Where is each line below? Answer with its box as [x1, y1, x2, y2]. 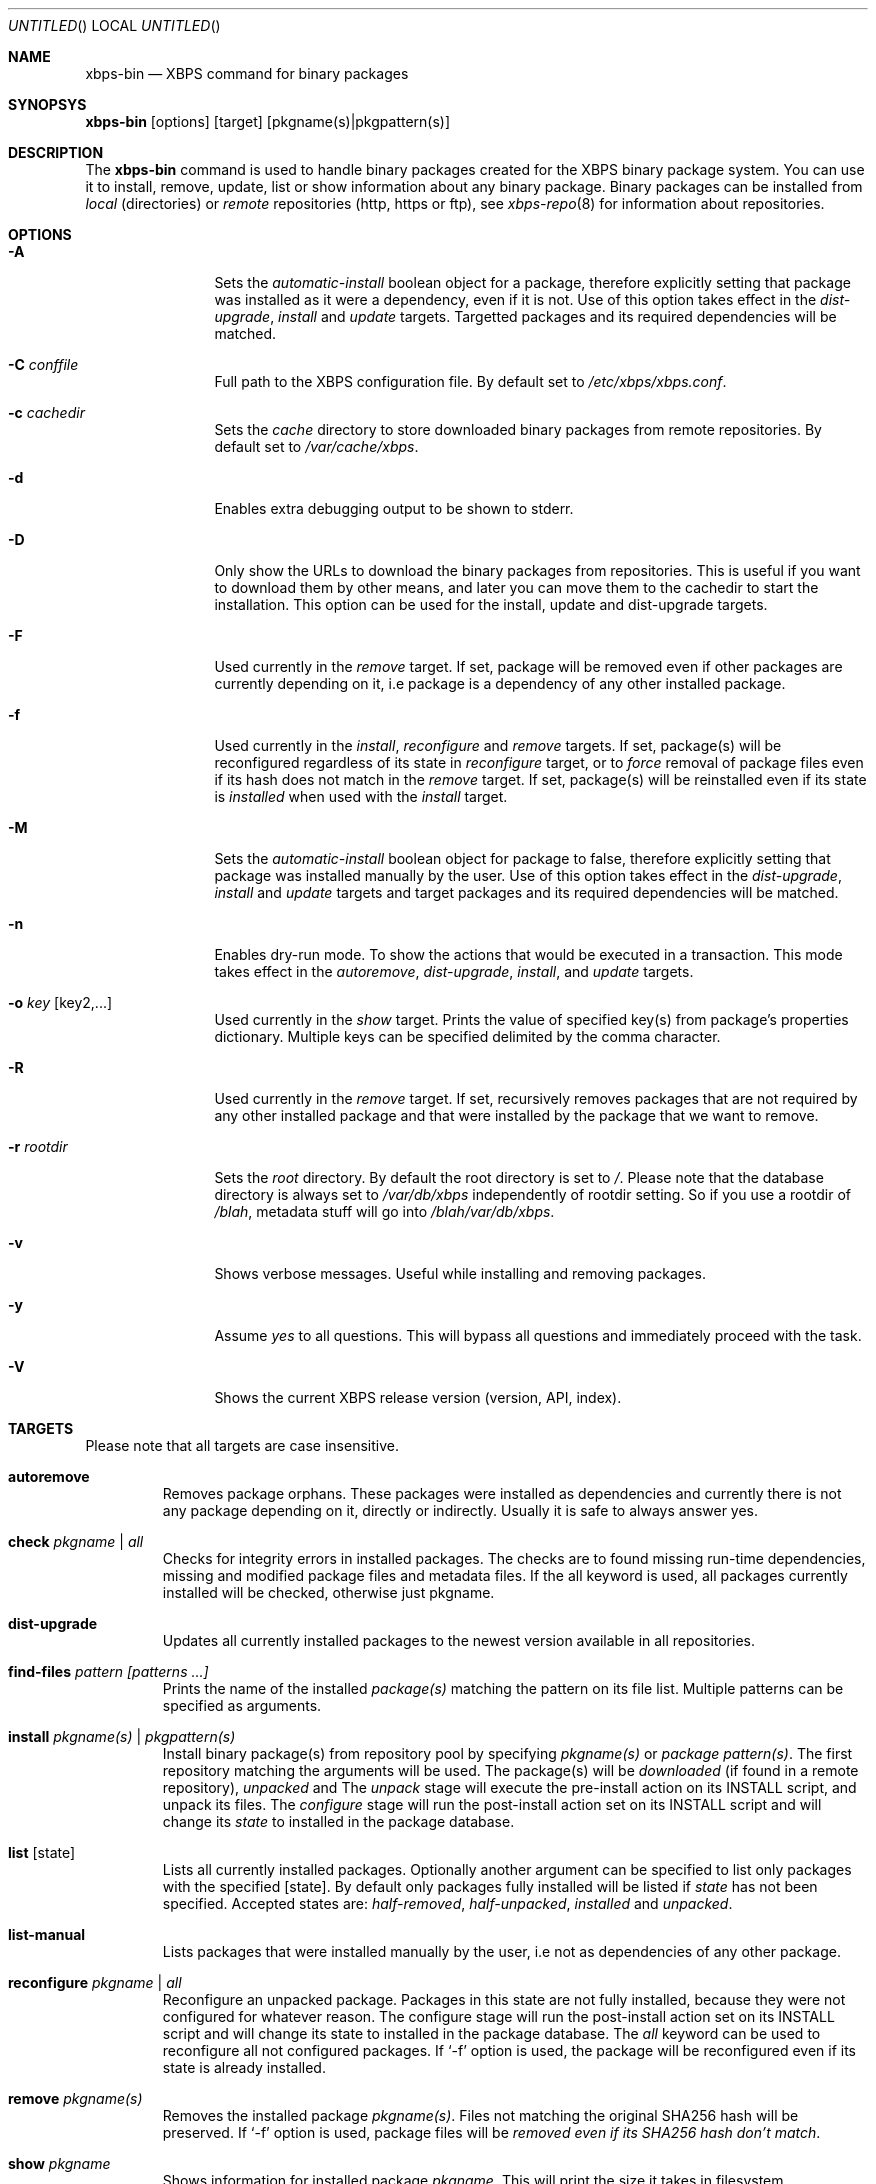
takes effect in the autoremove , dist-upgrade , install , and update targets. [214, 963, 694, 980]
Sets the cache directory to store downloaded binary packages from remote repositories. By [214, 421, 822, 438]
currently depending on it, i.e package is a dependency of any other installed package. [214, 675, 786, 692]
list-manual [8, 1926, 86, 1943]
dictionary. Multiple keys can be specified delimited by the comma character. [214, 1028, 721, 1045]
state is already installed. [162, 2059, 326, 2076]
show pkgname [8, 2155, 111, 2172]
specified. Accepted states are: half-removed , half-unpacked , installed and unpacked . [162, 1895, 733, 1912]
